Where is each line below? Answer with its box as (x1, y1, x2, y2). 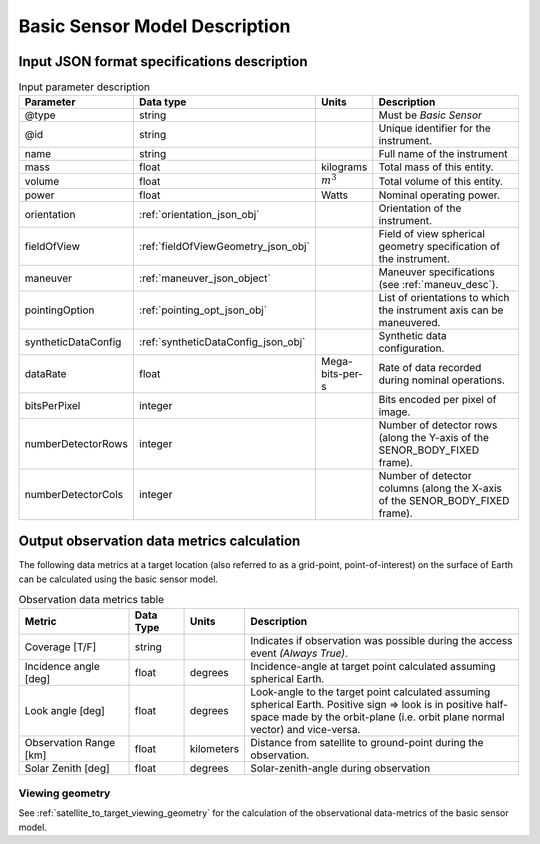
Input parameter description (18, 80, 150, 94)
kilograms (321, 160, 368, 174)
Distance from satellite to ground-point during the (250, 735, 484, 749)
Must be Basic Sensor (378, 108, 482, 122)
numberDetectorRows (24, 436, 129, 450)
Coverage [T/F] (24, 640, 97, 654)
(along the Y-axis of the (378, 430, 490, 444)
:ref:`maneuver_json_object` (138, 271, 272, 285)
